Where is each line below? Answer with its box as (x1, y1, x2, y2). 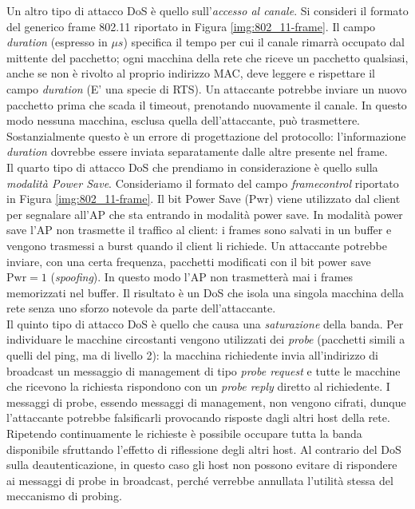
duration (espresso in (6, 34, 108, 50)
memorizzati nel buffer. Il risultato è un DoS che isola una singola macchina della (6, 284, 404, 300)
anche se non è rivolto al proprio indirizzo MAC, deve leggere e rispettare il (6, 65, 376, 82)
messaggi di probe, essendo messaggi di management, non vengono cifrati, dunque (6, 393, 406, 410)
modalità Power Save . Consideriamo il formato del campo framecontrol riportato (6, 174, 399, 191)
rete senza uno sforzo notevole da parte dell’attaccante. (6, 300, 276, 316)
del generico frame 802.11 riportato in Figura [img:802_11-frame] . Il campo (6, 18, 376, 34)
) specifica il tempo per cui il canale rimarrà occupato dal (123, 34, 405, 50)
